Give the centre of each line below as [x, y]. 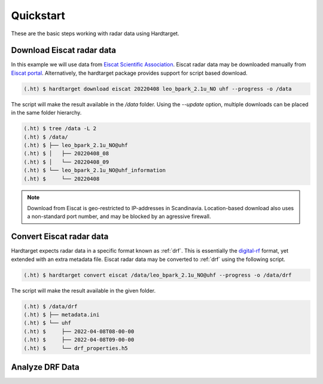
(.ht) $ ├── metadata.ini [62, 314]
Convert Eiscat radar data [60, 237]
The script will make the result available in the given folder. [83, 290]
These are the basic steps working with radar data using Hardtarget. [95, 33]
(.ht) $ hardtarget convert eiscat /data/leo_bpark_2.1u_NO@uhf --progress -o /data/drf [158, 275]
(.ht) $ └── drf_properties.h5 [76, 348]
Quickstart [38, 16]
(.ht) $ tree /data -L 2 [60, 129]
